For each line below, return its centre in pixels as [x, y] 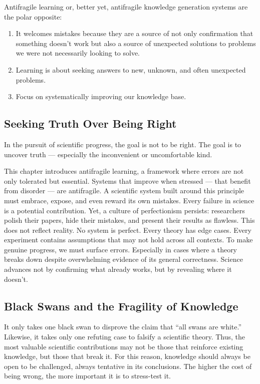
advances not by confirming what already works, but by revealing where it [118, 269]
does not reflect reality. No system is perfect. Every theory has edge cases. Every [128, 230]
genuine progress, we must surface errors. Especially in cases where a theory [121, 249]
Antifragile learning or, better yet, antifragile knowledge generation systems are [126, 7]
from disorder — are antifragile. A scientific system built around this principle [124, 190]
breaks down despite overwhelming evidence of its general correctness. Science [123, 259]
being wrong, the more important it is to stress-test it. [88, 376]
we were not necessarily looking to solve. [78, 53]
